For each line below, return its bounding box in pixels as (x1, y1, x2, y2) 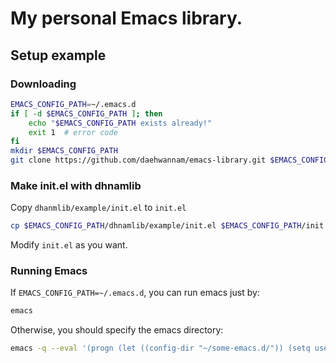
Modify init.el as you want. (10, 239, 128, 251)
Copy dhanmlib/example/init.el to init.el (10, 202, 187, 214)
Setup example (10, 47, 107, 64)
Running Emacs (10, 264, 88, 278)
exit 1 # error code (28, 127, 118, 137)
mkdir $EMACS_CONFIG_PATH (10, 146, 118, 156)
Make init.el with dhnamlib (10, 178, 142, 192)
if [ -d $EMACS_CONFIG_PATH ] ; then (10, 108, 163, 119)
